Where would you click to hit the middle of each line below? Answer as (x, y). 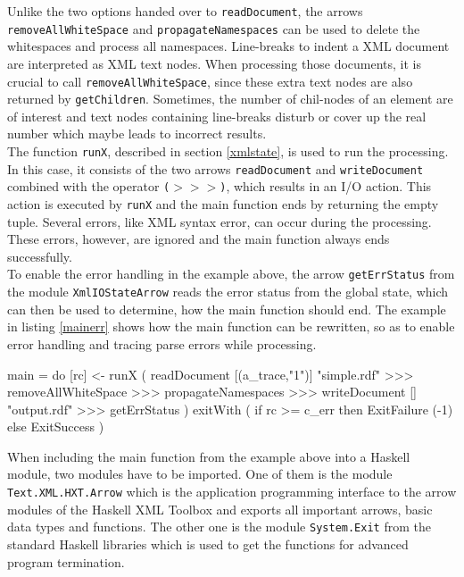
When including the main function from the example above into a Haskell (209, 456)
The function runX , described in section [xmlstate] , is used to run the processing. (228, 151)
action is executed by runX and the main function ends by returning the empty (223, 203)
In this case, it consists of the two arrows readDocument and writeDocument (215, 168)
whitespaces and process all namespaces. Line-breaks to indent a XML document (228, 46)
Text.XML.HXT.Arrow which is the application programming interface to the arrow (232, 492)
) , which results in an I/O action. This (326, 186)
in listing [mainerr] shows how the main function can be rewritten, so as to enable (231, 326)
